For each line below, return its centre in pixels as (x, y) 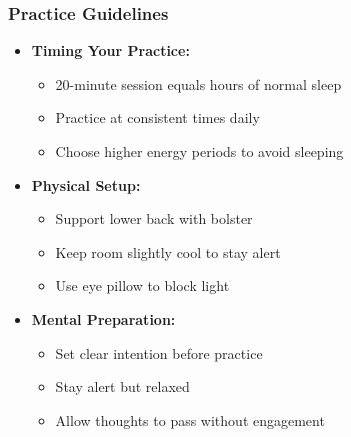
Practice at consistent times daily (157, 117)
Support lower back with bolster (154, 218)
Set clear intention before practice (159, 352)
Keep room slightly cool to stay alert (168, 251)
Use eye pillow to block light (142, 285)
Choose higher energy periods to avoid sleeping (199, 151)
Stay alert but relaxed (122, 386)
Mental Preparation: (103, 318)
